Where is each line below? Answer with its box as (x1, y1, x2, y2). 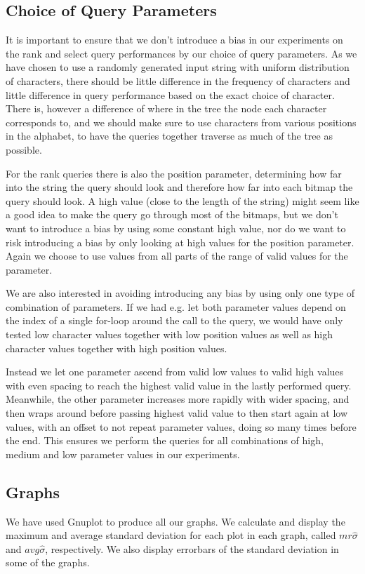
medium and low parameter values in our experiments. (6, 446, 240, 461)
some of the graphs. (6, 555, 90, 570)
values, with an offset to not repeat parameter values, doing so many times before (6, 419, 357, 434)
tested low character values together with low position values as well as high (6, 327, 333, 342)
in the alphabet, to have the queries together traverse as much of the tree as (6, 128, 333, 143)
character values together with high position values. (6, 340, 227, 355)
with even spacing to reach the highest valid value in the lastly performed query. (6, 378, 352, 392)
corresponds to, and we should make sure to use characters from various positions (6, 114, 357, 129)
